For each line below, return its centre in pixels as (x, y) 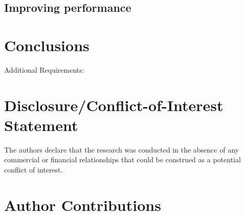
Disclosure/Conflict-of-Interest (114, 105)
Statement (41, 125)
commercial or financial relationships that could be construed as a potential (122, 159)
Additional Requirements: (44, 69)
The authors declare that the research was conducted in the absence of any (121, 149)
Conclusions (47, 45)
